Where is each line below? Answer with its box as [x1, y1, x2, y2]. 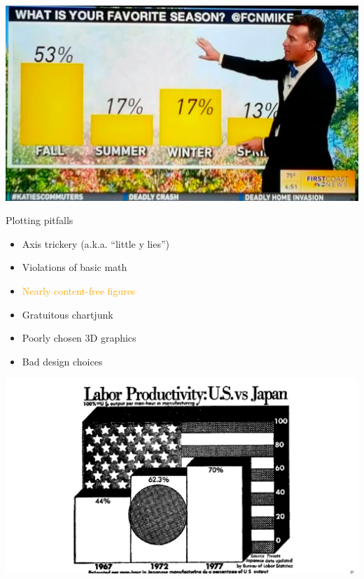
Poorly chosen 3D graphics [22, 330, 136, 345]
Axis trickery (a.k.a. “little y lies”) [22, 236, 170, 251]
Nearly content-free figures [22, 283, 136, 298]
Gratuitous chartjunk [22, 307, 113, 321]
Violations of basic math [22, 260, 127, 274]
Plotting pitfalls [6, 213, 73, 228]
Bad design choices [22, 354, 103, 368]
